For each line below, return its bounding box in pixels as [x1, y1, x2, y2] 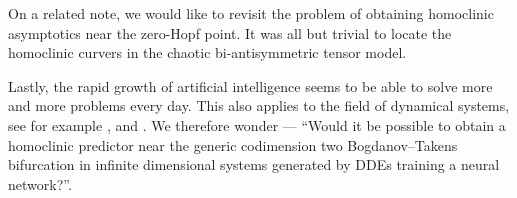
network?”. [8, 173, 72, 194]
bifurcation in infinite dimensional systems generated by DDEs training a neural [8, 154, 500, 175]
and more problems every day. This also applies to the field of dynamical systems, [8, 95, 510, 116]
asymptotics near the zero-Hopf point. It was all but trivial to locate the [8, 22, 452, 43]
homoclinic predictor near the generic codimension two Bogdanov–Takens [8, 134, 458, 155]
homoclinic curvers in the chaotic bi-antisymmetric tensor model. [8, 42, 407, 63]
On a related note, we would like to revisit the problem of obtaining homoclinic [8, 3, 494, 23]
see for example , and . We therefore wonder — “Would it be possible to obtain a [8, 114, 506, 135]
